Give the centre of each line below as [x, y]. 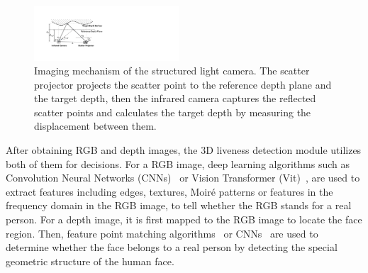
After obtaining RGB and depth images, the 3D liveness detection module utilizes [184, 150]
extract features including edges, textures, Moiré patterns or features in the [169, 191]
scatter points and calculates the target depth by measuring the [173, 112]
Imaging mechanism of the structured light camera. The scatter [172, 71]
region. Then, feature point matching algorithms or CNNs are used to [162, 233]
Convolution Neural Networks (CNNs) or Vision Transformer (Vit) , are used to [183, 178]
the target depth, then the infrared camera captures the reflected [175, 98]
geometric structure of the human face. [90, 261]
